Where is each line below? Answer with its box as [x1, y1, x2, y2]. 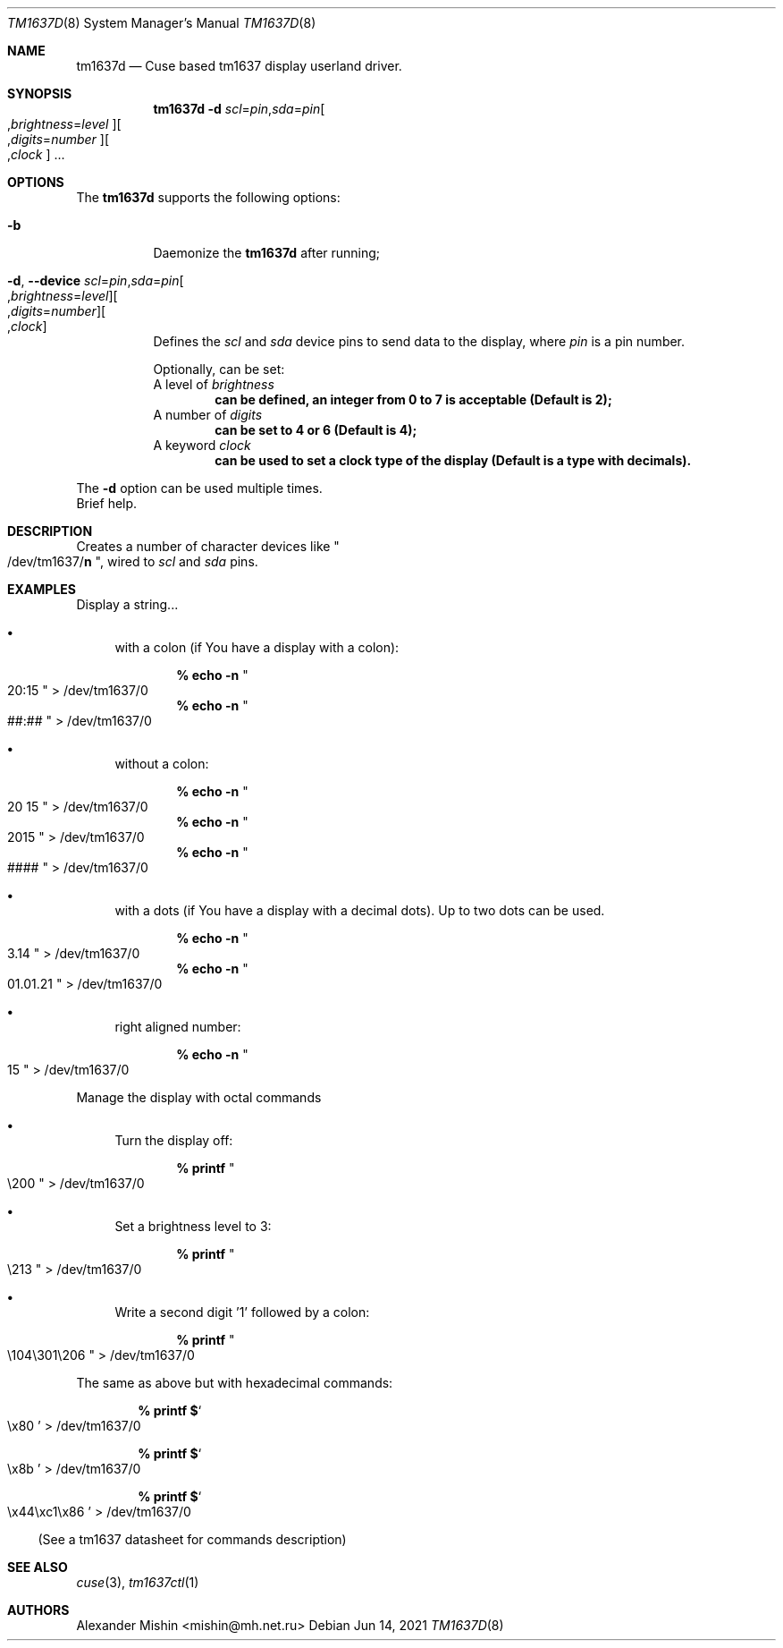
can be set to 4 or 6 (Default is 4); [215, 422, 417, 437]
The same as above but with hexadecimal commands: [76, 1375, 393, 1390]
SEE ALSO [7, 1559, 68, 1575]
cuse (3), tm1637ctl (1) [76, 1575, 199, 1590]
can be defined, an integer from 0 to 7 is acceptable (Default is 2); [215, 392, 612, 407]
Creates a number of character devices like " [76, 539, 340, 554]
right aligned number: [114, 1019, 241, 1034]
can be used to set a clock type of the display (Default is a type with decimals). [215, 453, 692, 468]
